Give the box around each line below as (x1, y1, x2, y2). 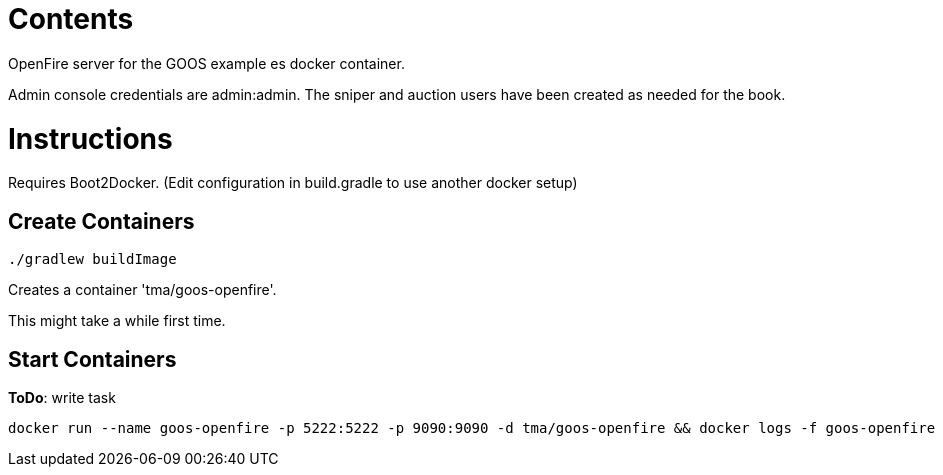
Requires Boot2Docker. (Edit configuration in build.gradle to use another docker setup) (8, 174, 578, 192)
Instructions (8, 121, 173, 156)
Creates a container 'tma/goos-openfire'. (8, 281, 277, 299)
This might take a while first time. (8, 312, 226, 330)
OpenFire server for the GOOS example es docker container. (8, 54, 405, 72)
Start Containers (8, 346, 177, 372)
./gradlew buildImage (8, 251, 177, 268)
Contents (8, 2, 134, 36)
